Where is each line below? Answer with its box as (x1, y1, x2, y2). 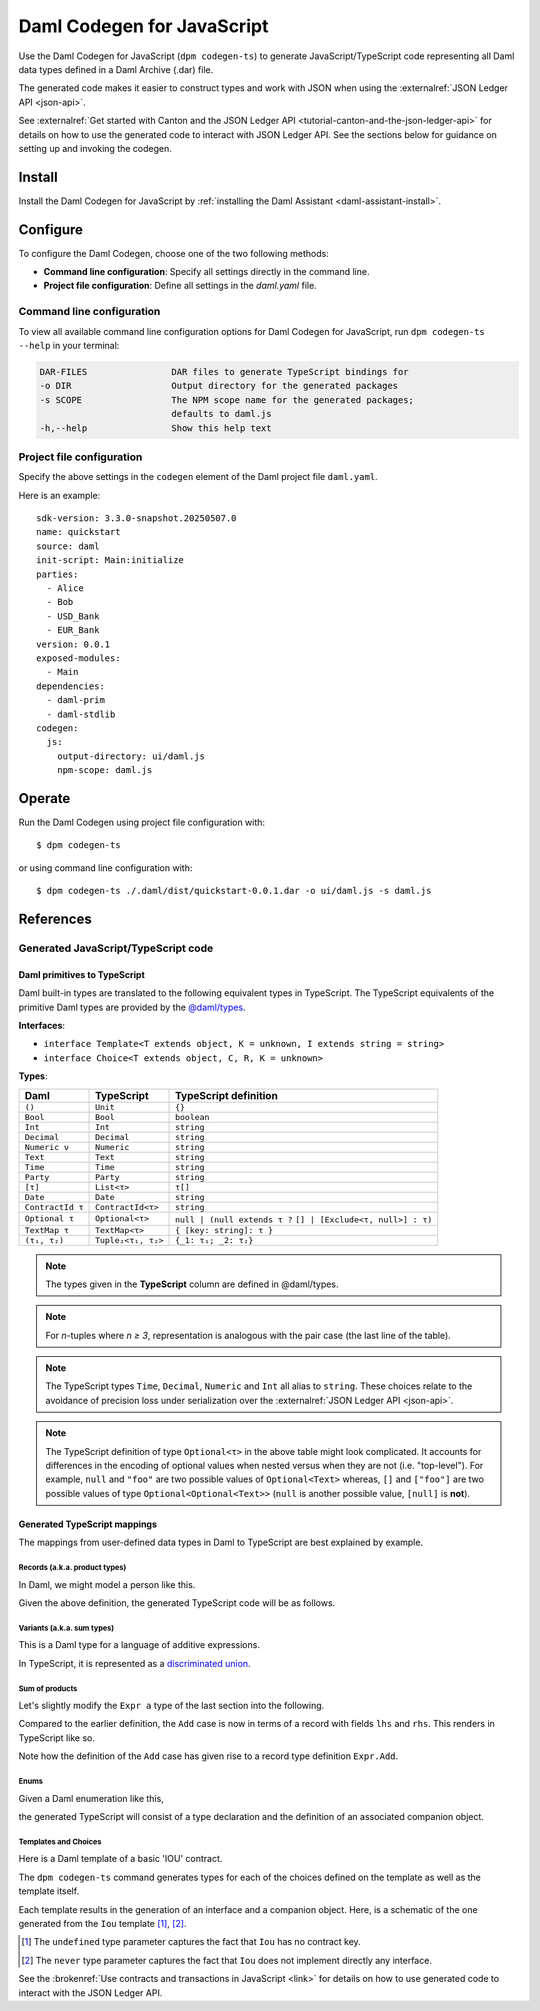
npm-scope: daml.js (56, 765, 153, 776)
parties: (36, 568, 79, 580)
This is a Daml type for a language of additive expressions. (18, 1639, 260, 1651)
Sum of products (18, 1683, 78, 1694)
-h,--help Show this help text (39, 422, 272, 434)
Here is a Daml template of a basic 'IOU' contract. (18, 1853, 223, 1865)
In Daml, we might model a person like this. (18, 1578, 196, 1590)
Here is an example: (18, 489, 101, 501)
